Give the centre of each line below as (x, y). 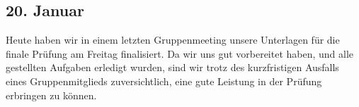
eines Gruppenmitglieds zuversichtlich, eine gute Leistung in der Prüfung (164, 81)
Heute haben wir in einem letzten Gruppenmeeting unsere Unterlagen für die (173, 40)
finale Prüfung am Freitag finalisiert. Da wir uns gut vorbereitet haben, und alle (180, 53)
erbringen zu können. (51, 95)
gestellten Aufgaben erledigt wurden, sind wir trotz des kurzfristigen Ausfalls (172, 67)
